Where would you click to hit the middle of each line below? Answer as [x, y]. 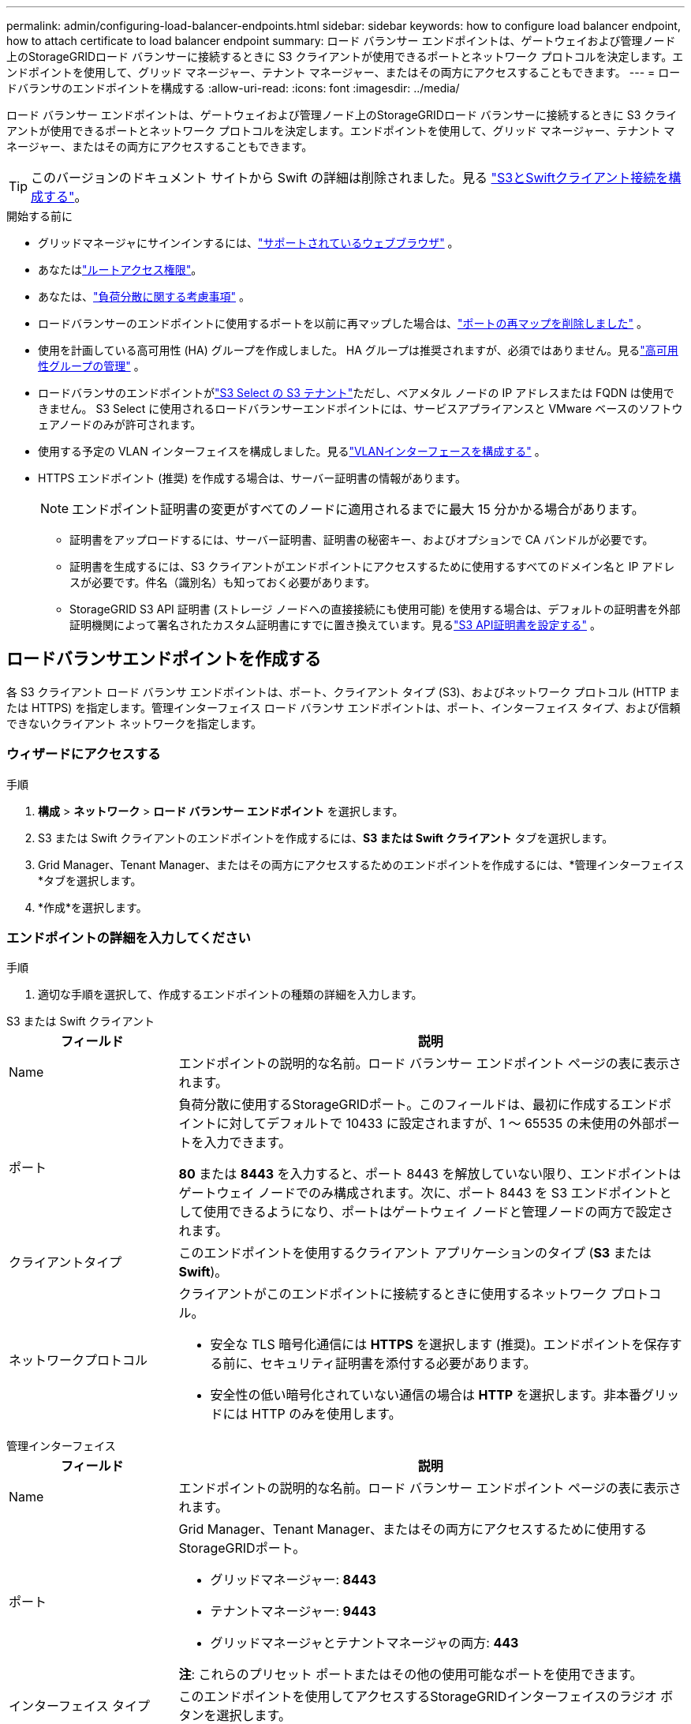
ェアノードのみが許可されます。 [120, 424]
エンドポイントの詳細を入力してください [129, 937]
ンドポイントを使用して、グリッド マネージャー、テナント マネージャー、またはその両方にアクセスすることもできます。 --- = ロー [344, 72]
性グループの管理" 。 [92, 366]
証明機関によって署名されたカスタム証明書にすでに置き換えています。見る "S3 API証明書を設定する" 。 [335, 625]
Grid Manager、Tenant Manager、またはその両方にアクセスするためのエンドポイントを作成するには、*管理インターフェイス [361, 864]
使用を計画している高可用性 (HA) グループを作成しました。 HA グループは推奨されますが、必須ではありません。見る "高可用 [358, 350]
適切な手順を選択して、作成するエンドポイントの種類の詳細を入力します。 [230, 995]
